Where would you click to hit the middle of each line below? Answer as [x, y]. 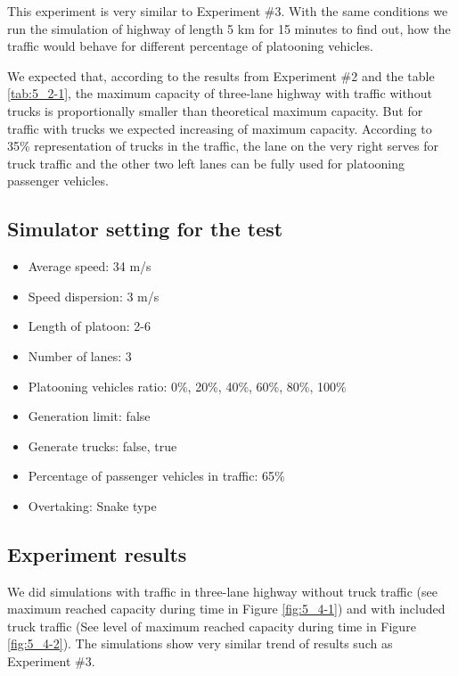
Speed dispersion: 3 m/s [94, 296]
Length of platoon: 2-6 [89, 326]
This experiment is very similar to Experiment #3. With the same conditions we [228, 11]
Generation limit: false [89, 416]
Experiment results [97, 553]
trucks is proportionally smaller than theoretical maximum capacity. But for [215, 110]
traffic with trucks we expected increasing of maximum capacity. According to [220, 128]
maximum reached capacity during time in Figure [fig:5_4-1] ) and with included [226, 609]
